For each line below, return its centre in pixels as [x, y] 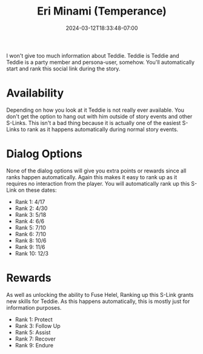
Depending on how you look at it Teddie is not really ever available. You [95, 110]
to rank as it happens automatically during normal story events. [100, 129]
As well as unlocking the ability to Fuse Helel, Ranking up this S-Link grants [100, 294]
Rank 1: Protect [34, 319]
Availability [35, 93]
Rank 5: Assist [33, 332]
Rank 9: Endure [34, 345]
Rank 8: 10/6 [31, 240]
